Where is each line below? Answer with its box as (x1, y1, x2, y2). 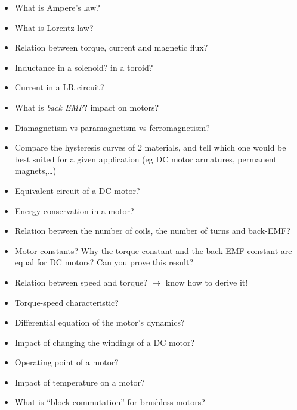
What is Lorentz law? (14, 21, 94, 33)
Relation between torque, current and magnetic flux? (14, 41, 208, 54)
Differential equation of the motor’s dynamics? (14, 316, 185, 328)
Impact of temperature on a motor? (14, 375, 145, 388)
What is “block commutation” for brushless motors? (14, 396, 205, 408)
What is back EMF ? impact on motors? (14, 101, 159, 113)
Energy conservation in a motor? (14, 204, 134, 217)
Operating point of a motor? (14, 356, 119, 368)
